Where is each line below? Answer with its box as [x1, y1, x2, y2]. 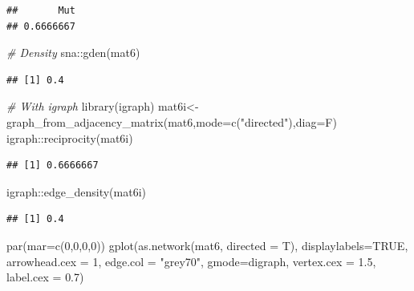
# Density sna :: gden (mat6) [6, 44, 140, 61]
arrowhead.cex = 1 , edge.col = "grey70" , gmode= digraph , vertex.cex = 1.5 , [6, 253, 376, 269]
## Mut [6, 5, 75, 16]
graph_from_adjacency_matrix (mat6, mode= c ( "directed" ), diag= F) [6, 113, 337, 130]
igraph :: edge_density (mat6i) [6, 183, 147, 200]
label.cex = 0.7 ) [6, 269, 84, 285]
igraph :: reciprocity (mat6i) [6, 129, 133, 146]
